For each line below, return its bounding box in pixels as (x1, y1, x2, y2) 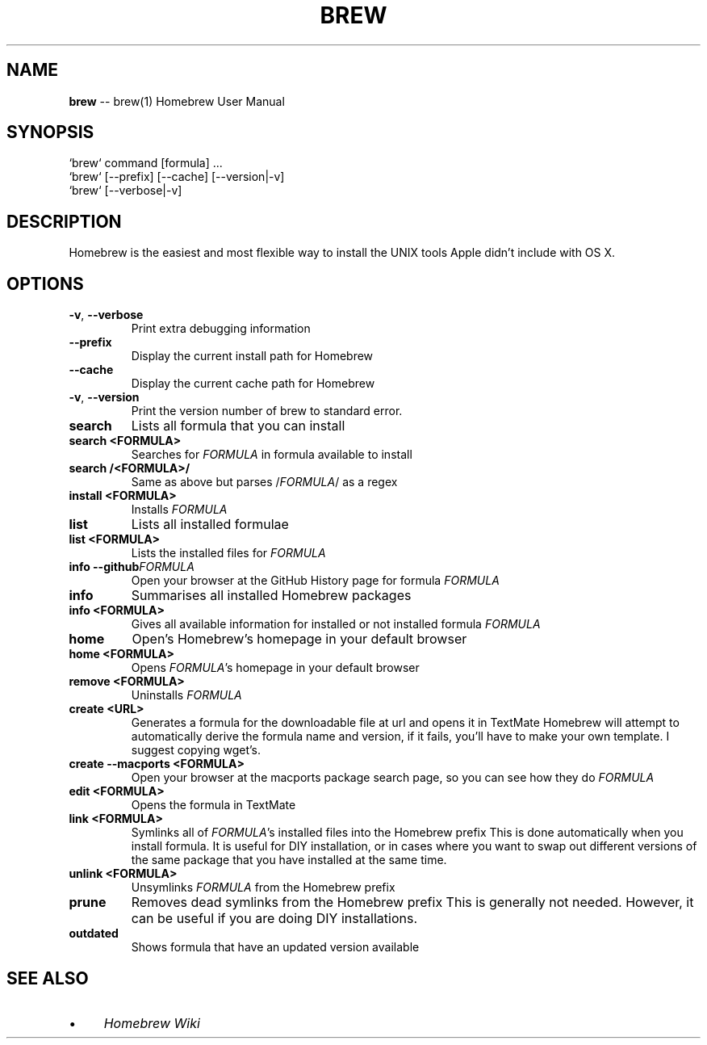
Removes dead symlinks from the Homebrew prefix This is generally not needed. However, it (131, 894, 694, 911)
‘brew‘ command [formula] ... (69, 156, 223, 170)
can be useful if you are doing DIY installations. (131, 910, 417, 927)
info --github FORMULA (69, 560, 195, 574)
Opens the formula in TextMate (131, 798, 296, 812)
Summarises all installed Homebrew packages (131, 587, 412, 604)
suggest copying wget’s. (131, 743, 261, 758)
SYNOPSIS (6, 122, 94, 143)
